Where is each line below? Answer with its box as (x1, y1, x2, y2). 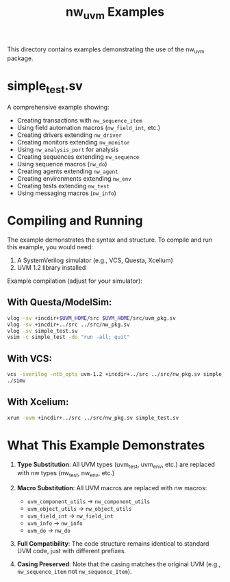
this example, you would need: (7, 243, 94, 251)
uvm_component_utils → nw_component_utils (27, 497, 151, 505)
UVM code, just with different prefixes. (16, 547, 127, 555)
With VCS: (7, 353, 53, 364)
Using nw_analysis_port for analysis (16, 145, 119, 154)
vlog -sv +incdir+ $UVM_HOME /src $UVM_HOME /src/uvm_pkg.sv (7, 314, 176, 322)
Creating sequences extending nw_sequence (16, 153, 140, 161)
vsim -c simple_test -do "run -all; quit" (7, 333, 130, 341)
